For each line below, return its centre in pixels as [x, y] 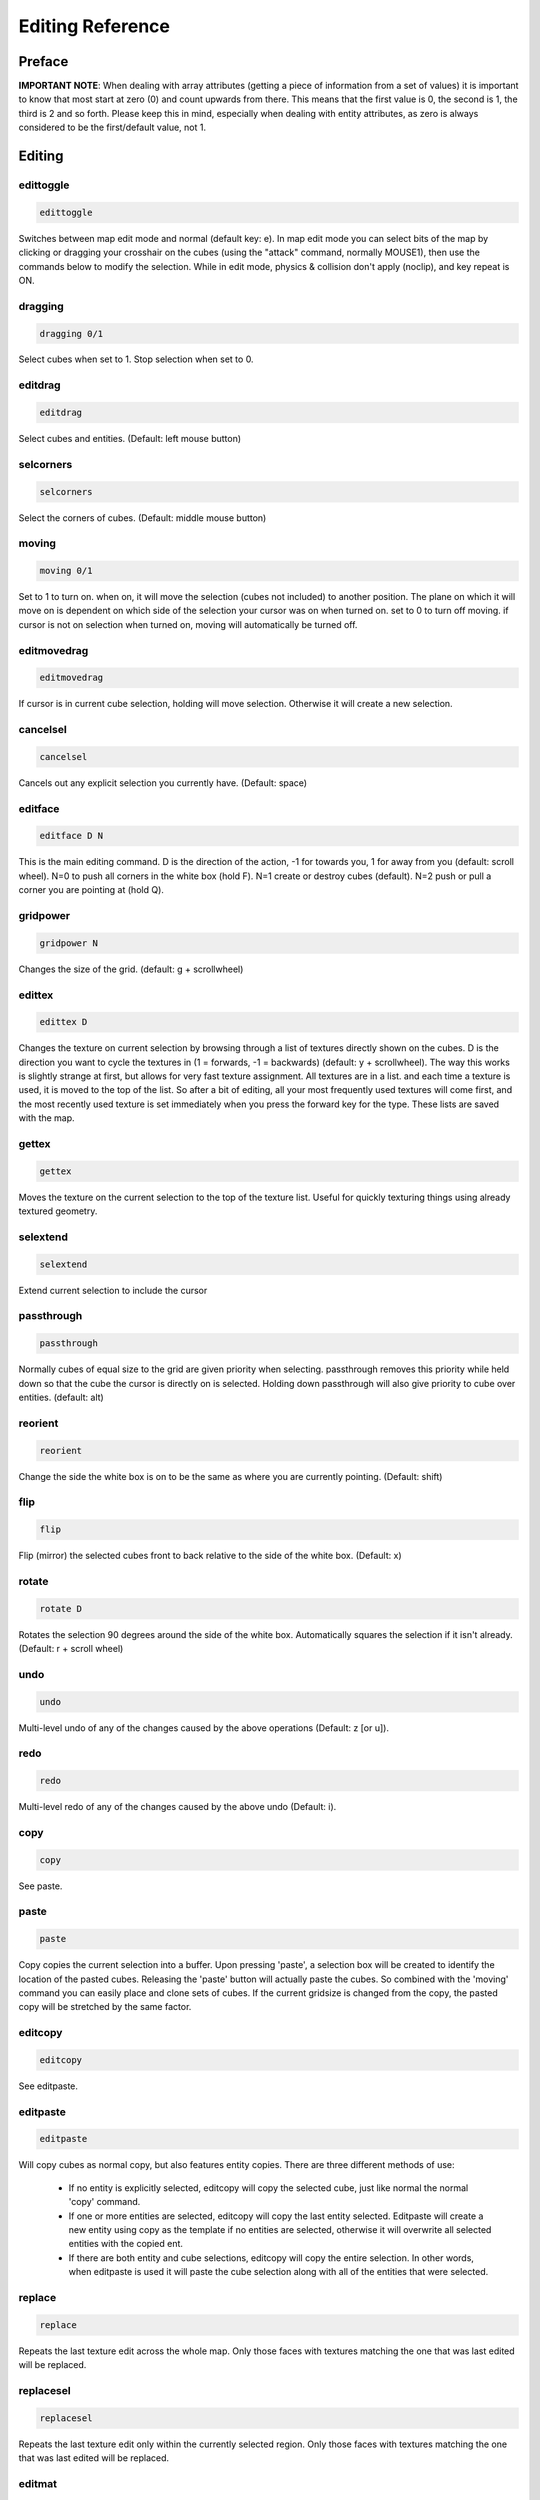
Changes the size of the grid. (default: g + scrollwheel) [131, 969]
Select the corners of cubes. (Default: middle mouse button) [142, 517]
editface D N [71, 836]
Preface [43, 61]
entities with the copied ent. [126, 2244]
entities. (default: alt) [61, 1397]
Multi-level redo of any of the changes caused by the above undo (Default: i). [177, 1807]
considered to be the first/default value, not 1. [112, 127]
